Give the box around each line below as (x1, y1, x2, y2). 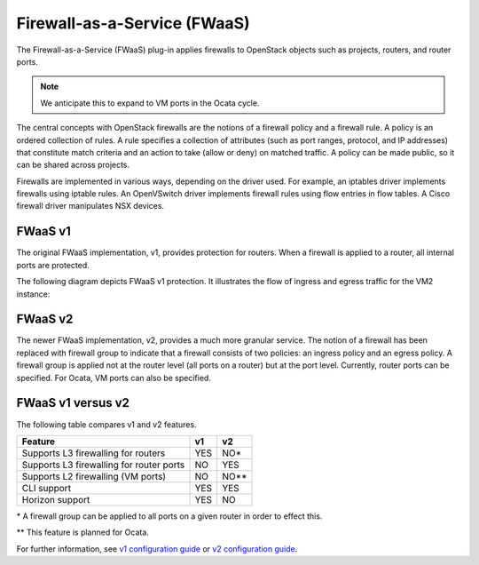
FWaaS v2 (16, 312, 74, 327)
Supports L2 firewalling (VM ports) (21, 470, 167, 482)
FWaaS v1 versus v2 (16, 395, 130, 410)
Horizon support (21, 493, 90, 505)
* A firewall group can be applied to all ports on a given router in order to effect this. (16, 511, 323, 521)
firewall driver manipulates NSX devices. (16, 201, 164, 211)
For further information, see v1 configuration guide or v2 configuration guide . (16, 543, 298, 554)
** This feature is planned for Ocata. (16, 527, 150, 537)
